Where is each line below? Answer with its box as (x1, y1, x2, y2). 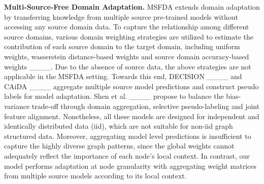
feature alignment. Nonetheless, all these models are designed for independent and (4, 111, 259, 121)
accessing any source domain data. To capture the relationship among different (4, 21, 249, 32)
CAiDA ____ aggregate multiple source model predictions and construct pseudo (4, 81, 259, 91)
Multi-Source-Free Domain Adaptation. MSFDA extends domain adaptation (4, 2, 260, 12)
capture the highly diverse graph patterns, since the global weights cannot (4, 140, 235, 151)
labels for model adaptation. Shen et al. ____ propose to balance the (4, 91, 224, 101)
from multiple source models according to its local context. (4, 170, 187, 181)
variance (4, 100, 30, 111)
